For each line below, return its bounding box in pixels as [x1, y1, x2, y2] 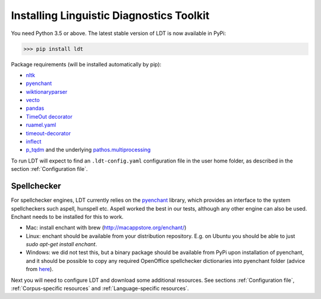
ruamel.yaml [26, 122, 56, 129]
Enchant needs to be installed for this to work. [11, 213, 124, 220]
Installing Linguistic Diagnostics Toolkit [11, 9, 210, 22]
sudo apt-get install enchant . [26, 241, 97, 248]
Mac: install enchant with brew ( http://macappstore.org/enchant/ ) [26, 224, 187, 231]
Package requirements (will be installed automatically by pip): [11, 61, 162, 68]
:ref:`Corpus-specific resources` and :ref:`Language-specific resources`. [11, 285, 190, 292]
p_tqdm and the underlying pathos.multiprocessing [26, 146, 151, 154]
